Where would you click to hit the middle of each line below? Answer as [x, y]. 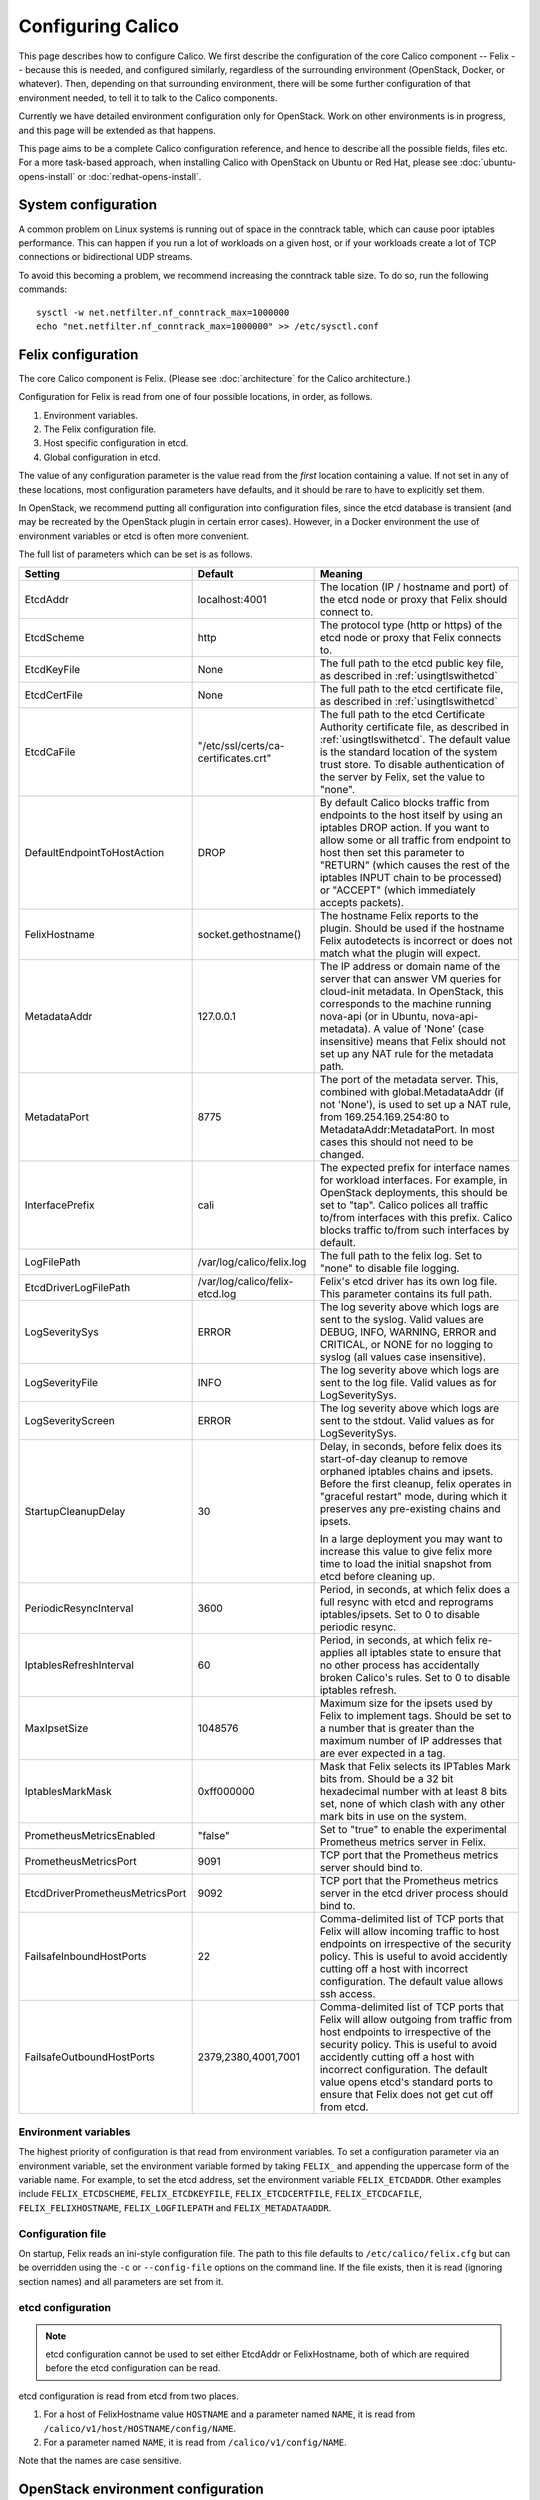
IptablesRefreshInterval [79, 1665]
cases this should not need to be [396, 1142]
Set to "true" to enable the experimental [413, 1829]
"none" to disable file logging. [389, 1268]
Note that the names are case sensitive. [100, 2461]
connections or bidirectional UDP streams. [105, 257]
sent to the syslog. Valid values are [401, 1319]
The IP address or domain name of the [410, 966]
